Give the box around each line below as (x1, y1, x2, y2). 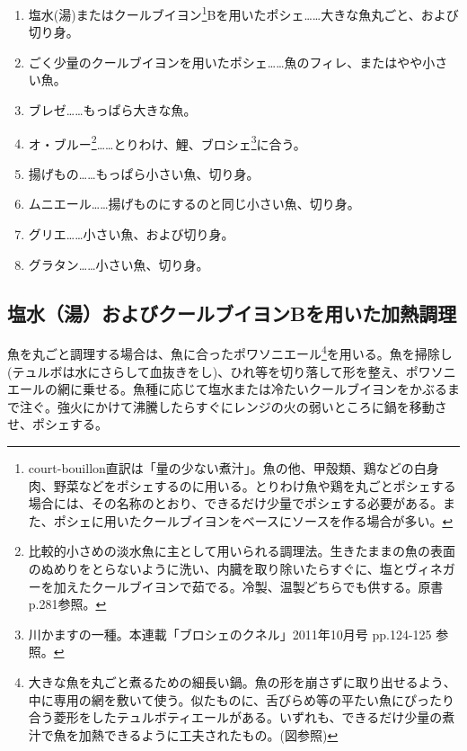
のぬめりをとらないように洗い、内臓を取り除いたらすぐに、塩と (28, 559, 405, 578)
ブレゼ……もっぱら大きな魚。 (28, 101, 197, 120)
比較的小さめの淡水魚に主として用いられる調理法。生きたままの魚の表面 (28, 541, 455, 560)
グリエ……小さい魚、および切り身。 (28, 225, 234, 244)
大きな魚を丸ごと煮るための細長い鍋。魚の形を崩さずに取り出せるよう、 (28, 673, 456, 692)
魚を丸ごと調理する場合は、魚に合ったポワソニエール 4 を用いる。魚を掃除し (7, 342, 453, 363)
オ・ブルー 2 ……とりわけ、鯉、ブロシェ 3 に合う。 (28, 131, 306, 153)
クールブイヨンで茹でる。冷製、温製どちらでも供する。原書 (91, 577, 444, 595)
